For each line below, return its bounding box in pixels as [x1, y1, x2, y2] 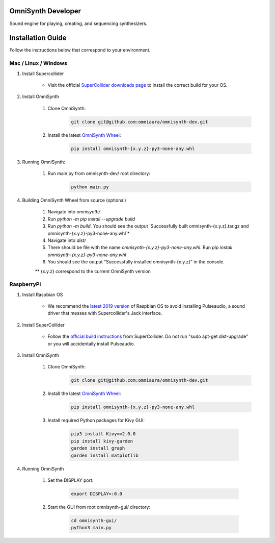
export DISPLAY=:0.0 [71, 490, 122, 497]
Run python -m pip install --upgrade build [47, 216, 135, 222]
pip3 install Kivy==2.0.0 [71, 431, 136, 437]
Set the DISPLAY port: [47, 477, 94, 483]
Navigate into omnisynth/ [47, 209, 100, 215]
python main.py [71, 184, 109, 190]
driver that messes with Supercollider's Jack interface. [47, 310, 162, 316]
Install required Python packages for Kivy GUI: [47, 417, 145, 424]
